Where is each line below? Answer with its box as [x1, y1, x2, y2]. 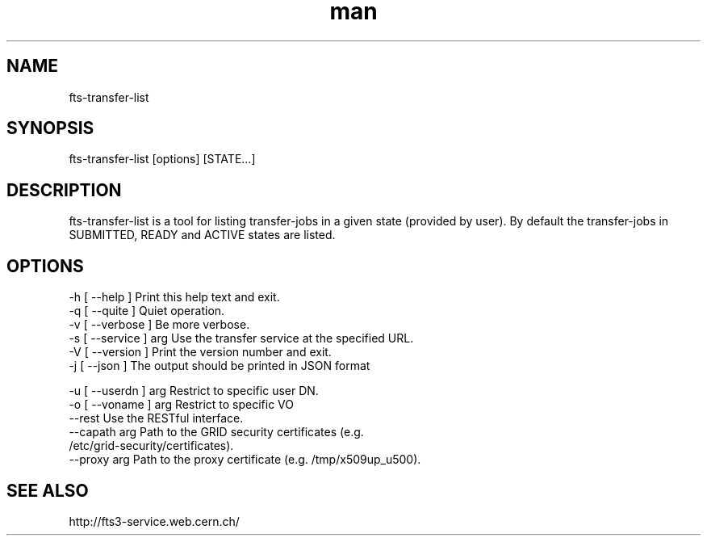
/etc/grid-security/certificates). [69, 439, 234, 453]
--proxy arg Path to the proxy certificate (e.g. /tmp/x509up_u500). [69, 452, 421, 467]
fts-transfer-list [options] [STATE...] [69, 152, 256, 166]
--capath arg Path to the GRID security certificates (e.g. [69, 425, 364, 439]
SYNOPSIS [6, 118, 94, 139]
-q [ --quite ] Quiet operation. [69, 304, 225, 318]
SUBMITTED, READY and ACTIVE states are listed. [69, 228, 336, 242]
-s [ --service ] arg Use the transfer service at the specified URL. [69, 331, 414, 346]
